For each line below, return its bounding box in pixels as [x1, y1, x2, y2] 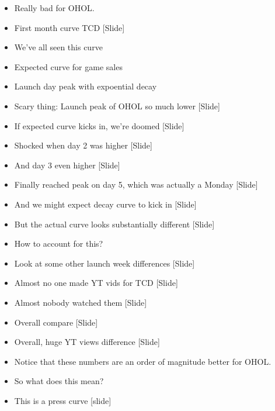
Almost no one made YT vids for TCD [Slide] [14, 277, 178, 289]
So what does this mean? [14, 375, 104, 387]
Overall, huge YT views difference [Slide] [14, 336, 160, 348]
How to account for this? [14, 237, 103, 250]
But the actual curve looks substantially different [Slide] [14, 217, 215, 230]
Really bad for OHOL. [14, 2, 95, 13]
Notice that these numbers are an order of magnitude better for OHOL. [14, 355, 271, 367]
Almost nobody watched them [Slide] [14, 296, 147, 308]
